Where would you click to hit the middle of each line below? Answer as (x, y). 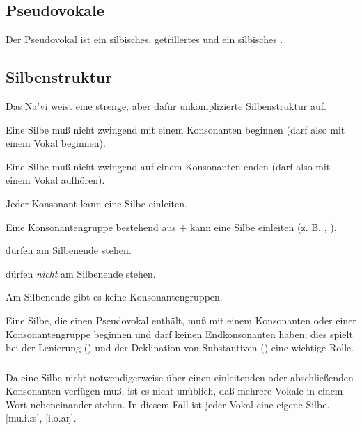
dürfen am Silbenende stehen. (69, 250)
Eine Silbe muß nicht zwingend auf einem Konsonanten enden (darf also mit (168, 166)
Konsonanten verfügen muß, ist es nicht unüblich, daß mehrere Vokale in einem (174, 391)
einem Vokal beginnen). (56, 143)
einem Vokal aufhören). (55, 180)
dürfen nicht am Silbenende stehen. (81, 273)
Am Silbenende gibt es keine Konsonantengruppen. (114, 297)
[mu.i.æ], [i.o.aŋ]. (41, 418)
